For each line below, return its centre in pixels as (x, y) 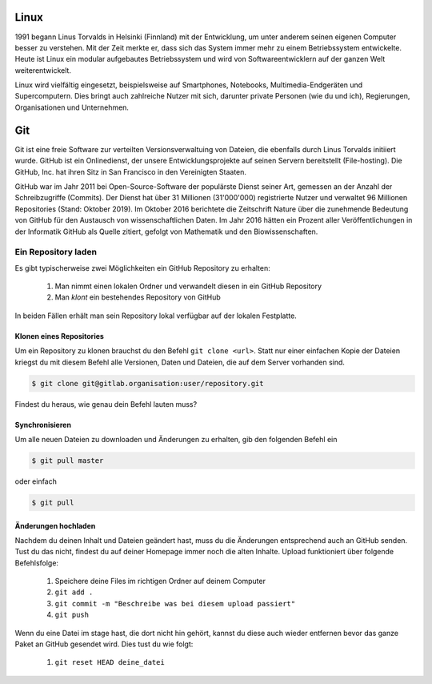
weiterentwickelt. (43, 70)
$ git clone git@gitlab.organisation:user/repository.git (148, 383)
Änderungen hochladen (55, 525)
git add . (74, 592)
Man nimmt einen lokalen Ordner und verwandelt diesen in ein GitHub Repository (188, 286)
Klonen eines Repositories (59, 336)
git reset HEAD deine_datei (110, 662)
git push (72, 615)
